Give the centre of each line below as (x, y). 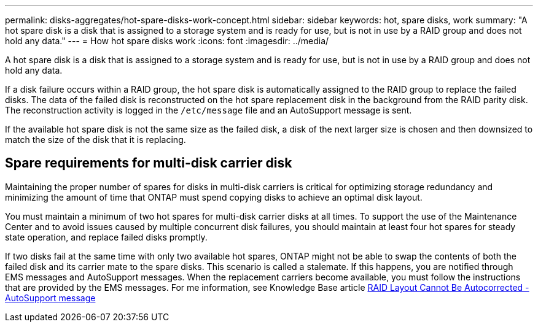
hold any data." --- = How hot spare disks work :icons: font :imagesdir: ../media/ (167, 41)
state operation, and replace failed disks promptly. (106, 237)
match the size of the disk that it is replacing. (96, 140)
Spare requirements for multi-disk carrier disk (149, 163)
